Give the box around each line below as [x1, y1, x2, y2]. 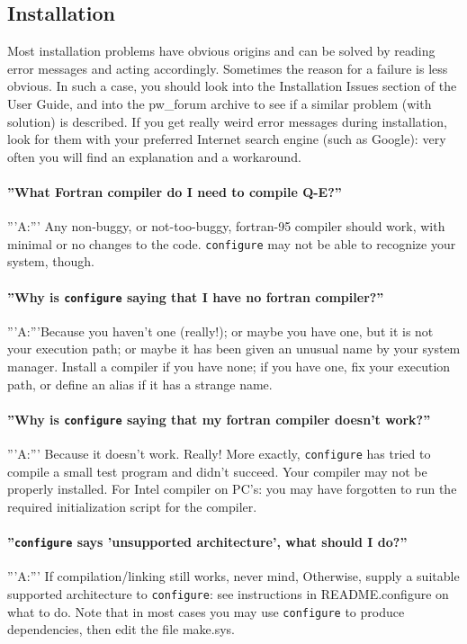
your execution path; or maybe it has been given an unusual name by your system [7, 339, 461, 358]
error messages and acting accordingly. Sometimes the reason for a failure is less [7, 58, 448, 77]
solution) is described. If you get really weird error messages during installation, [7, 112, 447, 130]
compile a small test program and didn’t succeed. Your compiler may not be [7, 461, 427, 480]
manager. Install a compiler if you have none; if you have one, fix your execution [7, 357, 451, 376]
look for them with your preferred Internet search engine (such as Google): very [7, 130, 446, 148]
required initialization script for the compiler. [7, 496, 257, 515]
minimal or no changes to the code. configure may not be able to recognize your [7, 234, 456, 253]
